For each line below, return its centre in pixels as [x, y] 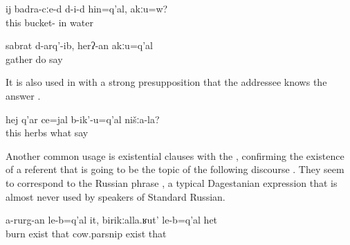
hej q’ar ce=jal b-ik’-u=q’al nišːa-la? [83, 119]
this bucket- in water [49, 22]
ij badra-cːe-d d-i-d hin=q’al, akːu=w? [87, 8]
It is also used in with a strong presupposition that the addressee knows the [166, 82]
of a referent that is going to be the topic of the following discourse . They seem [175, 169]
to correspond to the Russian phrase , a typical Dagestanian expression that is [172, 182]
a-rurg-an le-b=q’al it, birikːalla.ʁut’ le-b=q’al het [112, 220]
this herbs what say [47, 133]
